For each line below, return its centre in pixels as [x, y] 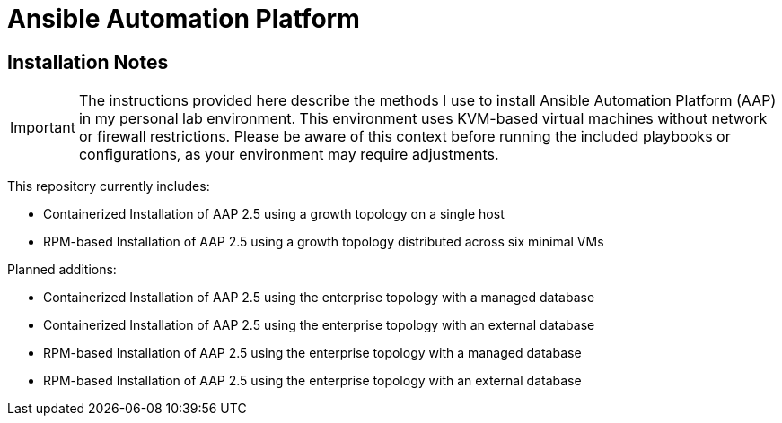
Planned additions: [62, 270]
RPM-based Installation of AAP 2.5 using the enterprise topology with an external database [312, 381]
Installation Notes [88, 62]
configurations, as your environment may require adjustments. [289, 155]
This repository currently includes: [109, 186]
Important [43, 128]
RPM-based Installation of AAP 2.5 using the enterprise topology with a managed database [312, 353]
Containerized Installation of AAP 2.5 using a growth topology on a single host [274, 214]
